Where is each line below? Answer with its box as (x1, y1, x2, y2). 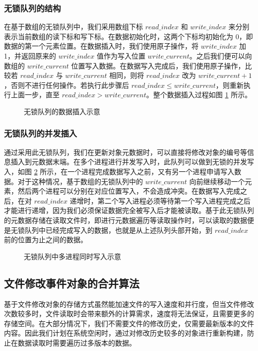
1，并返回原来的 (4, 51, 56, 61)
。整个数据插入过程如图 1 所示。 (146, 89, 252, 100)
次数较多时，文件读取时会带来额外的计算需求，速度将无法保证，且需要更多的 (4, 308, 254, 319)
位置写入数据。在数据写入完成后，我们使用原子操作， (71, 60, 245, 70)
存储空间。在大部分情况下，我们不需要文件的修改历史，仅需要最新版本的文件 (4, 318, 254, 328)
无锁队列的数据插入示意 (24, 106, 100, 116)
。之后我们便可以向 (189, 51, 252, 61)
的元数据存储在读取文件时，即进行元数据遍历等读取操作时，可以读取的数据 (4, 214, 247, 225)
